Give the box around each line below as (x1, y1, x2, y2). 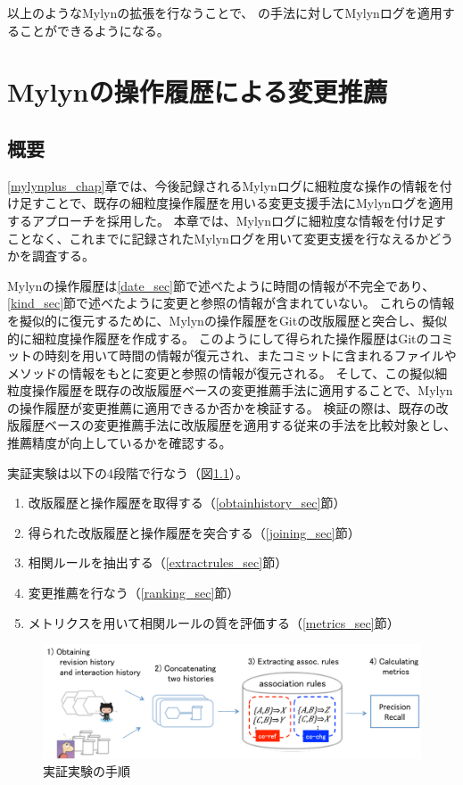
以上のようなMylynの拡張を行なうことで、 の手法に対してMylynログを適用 (7, 4, 442, 21)
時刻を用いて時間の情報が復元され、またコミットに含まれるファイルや (44, 346, 457, 365)
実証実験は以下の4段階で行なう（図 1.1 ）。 (7, 463, 248, 482)
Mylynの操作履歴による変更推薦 (7, 73, 388, 110)
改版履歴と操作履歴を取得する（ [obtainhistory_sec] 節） (28, 493, 346, 512)
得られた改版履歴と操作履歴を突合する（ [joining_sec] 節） (28, 523, 360, 541)
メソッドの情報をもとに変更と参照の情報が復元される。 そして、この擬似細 (7, 363, 448, 382)
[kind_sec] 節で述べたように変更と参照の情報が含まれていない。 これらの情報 (7, 293, 455, 312)
